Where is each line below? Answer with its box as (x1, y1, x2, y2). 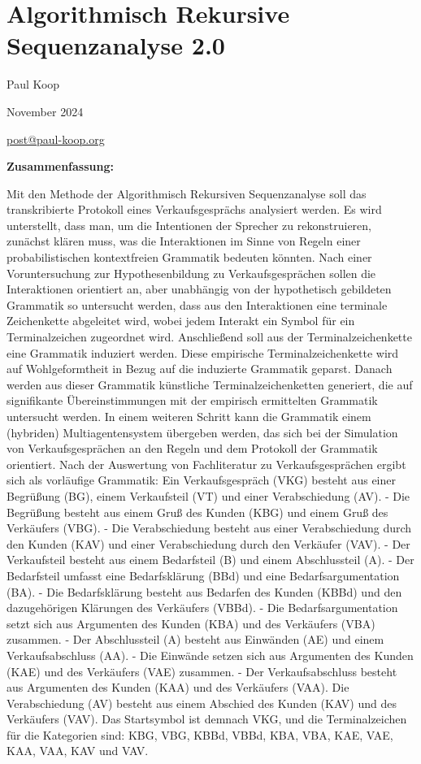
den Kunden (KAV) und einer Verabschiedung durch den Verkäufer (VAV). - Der (7, 535, 410, 552)
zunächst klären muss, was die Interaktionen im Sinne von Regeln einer (7, 232, 361, 250)
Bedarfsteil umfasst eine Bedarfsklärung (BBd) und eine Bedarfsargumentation (7, 566, 400, 584)
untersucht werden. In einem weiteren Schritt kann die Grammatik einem (7, 408, 371, 424)
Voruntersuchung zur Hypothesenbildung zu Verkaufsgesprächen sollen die (7, 264, 376, 281)
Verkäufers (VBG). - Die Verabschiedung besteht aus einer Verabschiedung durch (7, 519, 412, 536)
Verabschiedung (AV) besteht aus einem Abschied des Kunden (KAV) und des (7, 694, 397, 711)
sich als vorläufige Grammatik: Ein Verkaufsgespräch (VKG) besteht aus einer (7, 471, 396, 488)
